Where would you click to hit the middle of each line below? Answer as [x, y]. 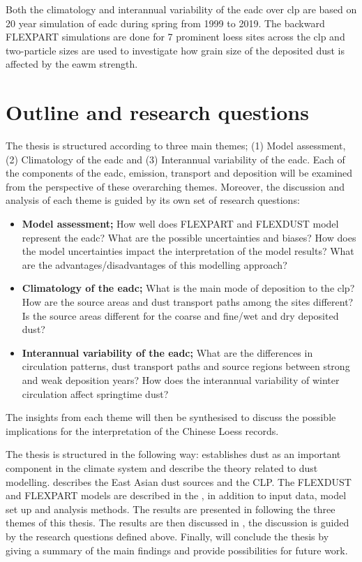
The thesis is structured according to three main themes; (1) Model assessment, [176, 146]
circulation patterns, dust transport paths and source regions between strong [186, 366]
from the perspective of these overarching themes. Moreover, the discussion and [175, 186]
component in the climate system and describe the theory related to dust [162, 467]
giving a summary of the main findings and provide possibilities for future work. [177, 550]
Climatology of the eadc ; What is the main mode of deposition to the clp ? [188, 288]
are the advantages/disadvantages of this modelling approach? [154, 264]
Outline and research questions [157, 112]
